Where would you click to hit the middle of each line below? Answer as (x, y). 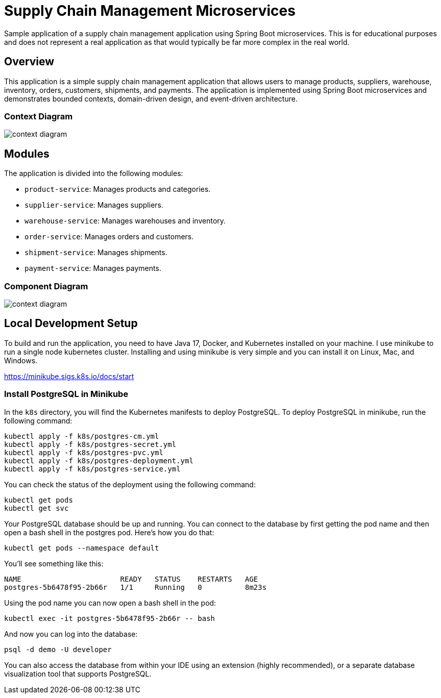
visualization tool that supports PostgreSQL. (78, 674)
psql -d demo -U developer (58, 649)
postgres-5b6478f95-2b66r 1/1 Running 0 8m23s (136, 587)
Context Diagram (39, 116)
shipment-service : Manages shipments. (96, 253)
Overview (29, 62)
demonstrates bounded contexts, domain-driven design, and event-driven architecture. (151, 98)
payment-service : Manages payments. (93, 268)
